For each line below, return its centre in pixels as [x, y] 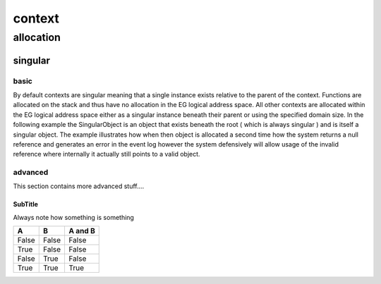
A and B [82, 231]
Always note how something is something [73, 217]
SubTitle [26, 204]
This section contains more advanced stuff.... [79, 186]
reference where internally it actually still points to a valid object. [107, 154]
